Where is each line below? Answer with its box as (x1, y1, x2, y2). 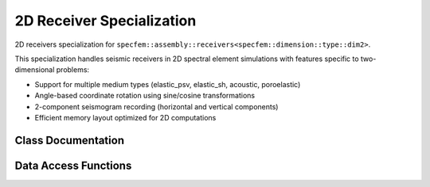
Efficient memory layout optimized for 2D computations (34, 113, 217, 122)
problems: (56, 65, 90, 74)
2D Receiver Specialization (14, 12, 197, 29)
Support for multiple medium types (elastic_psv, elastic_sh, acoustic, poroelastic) (34, 79, 301, 89)
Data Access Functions (14, 158, 132, 172)
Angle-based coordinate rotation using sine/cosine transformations (34, 91, 255, 101)
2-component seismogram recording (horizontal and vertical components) (34, 101, 279, 111)
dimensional (14, 65, 55, 74)
